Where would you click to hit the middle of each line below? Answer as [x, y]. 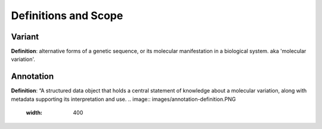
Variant [25, 37]
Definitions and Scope [67, 16]
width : [34, 113]
